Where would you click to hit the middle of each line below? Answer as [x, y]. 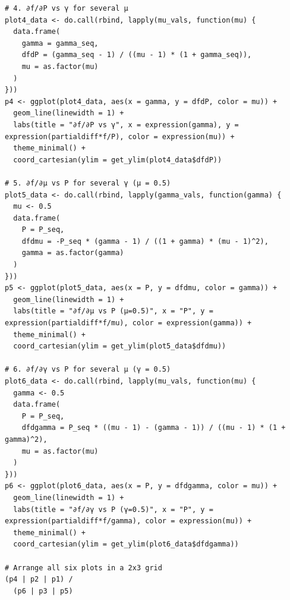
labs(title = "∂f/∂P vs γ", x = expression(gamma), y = [126, 125]
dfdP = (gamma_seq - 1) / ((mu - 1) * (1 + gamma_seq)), [137, 55]
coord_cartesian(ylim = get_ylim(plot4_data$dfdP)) [118, 160]
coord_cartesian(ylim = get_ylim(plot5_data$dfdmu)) [120, 346]
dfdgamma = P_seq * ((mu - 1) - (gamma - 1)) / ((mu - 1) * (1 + [154, 428]
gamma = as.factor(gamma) [73, 253]
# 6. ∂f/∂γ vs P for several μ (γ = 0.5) [88, 370]
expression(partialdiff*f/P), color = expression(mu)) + [120, 136]
